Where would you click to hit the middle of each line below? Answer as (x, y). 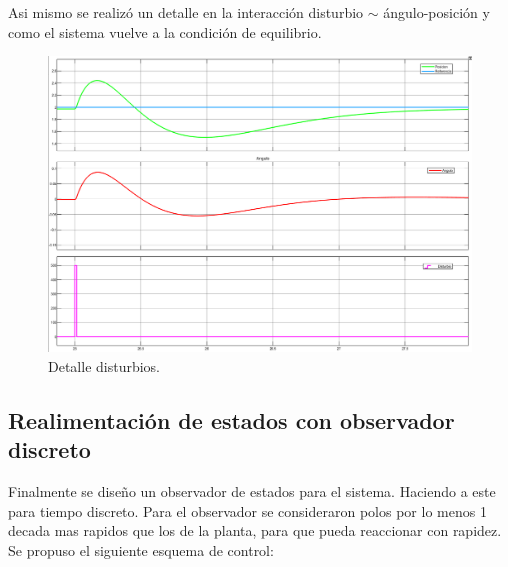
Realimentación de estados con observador (231, 419)
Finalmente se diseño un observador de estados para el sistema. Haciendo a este (252, 491)
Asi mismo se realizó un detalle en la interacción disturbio (186, 12)
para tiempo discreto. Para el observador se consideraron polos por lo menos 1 (247, 510)
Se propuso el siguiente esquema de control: (141, 549)
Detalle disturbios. (104, 365)
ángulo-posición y (436, 12)
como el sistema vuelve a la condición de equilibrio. (165, 31)
